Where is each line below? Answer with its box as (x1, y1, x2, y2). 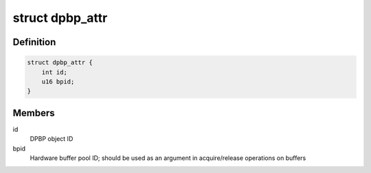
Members (12, 107, 55, 119)
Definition (12, 36, 56, 48)
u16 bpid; (41, 77, 75, 85)
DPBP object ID (30, 135, 74, 143)
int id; (41, 68, 68, 76)
